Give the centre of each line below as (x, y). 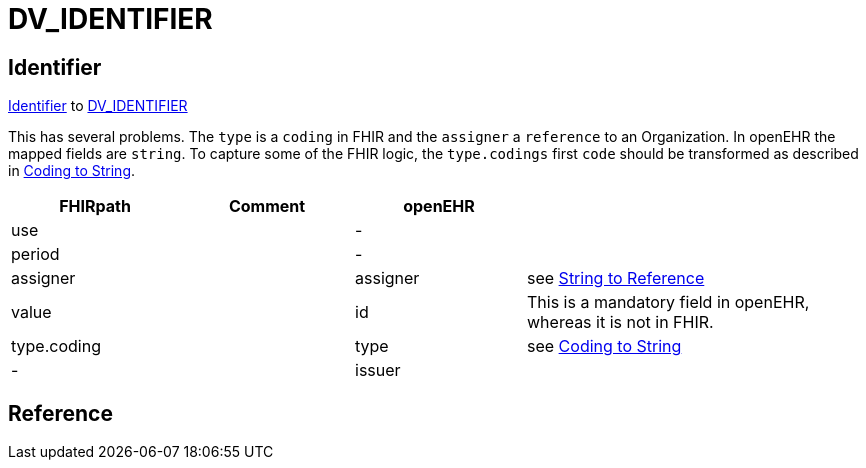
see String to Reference (616, 278)
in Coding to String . (72, 171)
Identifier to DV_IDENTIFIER (98, 106)
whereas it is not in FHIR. (620, 322)
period (35, 254)
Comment (267, 206)
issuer (378, 370)
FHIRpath (95, 206)
